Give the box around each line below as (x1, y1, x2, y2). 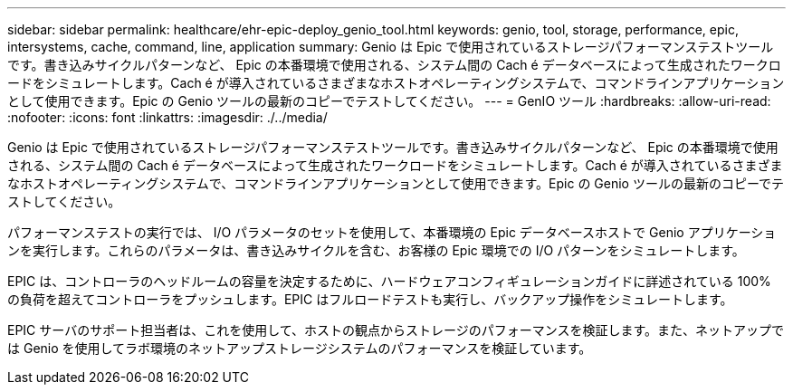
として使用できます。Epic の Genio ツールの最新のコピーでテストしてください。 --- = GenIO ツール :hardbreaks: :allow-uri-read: (7, 93, 771, 109)
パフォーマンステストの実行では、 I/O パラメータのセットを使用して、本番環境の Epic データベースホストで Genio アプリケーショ (7, 225, 777, 240)
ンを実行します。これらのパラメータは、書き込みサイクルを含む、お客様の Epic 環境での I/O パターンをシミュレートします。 (7, 243, 745, 258)
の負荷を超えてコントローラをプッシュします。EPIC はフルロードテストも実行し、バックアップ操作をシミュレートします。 (7, 292, 733, 307)
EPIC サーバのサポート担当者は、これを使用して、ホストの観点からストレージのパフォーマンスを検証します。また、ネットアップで (7, 322, 785, 338)
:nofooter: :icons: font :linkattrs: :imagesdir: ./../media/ (7, 110, 328, 125)
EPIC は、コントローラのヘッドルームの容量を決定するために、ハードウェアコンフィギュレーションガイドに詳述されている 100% (7, 273, 771, 289)
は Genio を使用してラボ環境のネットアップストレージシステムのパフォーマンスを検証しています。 (7, 340, 592, 356)
